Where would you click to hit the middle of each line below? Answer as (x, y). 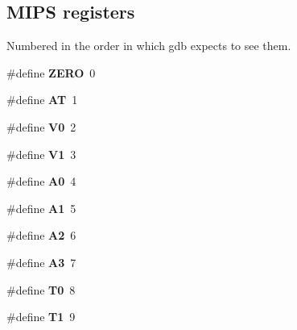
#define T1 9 (41, 317)
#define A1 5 (41, 208)
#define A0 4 (41, 181)
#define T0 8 (41, 289)
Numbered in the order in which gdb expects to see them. (149, 46)
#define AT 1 (42, 100)
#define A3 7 (41, 262)
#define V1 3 (41, 154)
